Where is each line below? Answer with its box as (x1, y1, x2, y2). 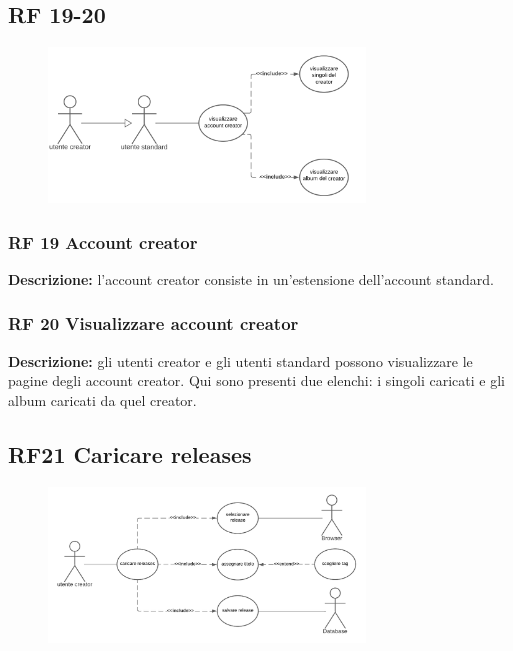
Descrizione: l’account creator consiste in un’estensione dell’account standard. (8, 268, 494, 289)
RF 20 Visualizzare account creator (8, 311, 299, 336)
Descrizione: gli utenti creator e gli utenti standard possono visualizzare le (8, 350, 473, 371)
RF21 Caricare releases (8, 438, 252, 469)
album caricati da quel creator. (8, 389, 197, 410)
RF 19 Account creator (8, 229, 198, 254)
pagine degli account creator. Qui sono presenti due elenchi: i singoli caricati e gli (8, 370, 505, 391)
